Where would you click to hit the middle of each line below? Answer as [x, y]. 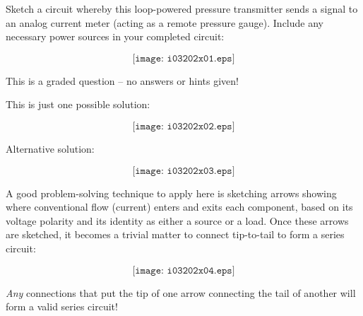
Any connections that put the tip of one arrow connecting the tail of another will [181, 292]
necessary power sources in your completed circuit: [115, 36]
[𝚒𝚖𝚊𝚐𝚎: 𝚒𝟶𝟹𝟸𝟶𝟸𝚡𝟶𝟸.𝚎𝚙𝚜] [184, 126]
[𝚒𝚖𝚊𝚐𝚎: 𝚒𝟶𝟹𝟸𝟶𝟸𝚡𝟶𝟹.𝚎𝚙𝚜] [184, 171]
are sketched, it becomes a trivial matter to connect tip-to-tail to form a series [175, 234]
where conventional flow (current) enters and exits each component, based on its [179, 207]
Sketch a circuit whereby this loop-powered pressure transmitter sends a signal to [182, 8]
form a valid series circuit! [62, 306]
